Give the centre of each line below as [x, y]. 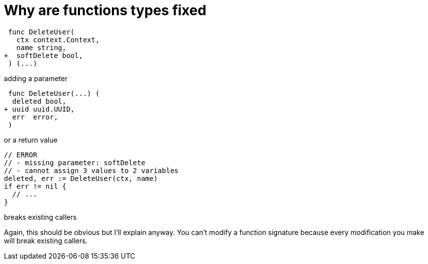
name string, [41, 47]
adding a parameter [36, 78]
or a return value [31, 140]
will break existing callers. [46, 240]
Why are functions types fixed [105, 10]
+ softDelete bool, [44, 55]
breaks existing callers [40, 217]
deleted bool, [39, 101]
